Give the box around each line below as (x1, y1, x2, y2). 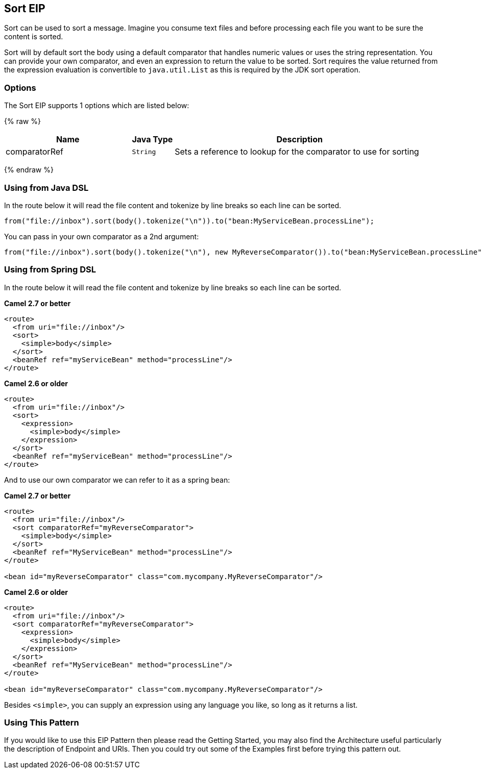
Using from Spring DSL (4, 264, 96, 275)
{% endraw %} (4, 165, 54, 174)
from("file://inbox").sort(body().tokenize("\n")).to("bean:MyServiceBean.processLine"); (4, 216, 374, 225)
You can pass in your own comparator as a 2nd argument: (4, 232, 199, 241)
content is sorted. (4, 32, 63, 41)
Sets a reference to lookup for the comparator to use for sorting (175, 146, 419, 157)
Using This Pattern (4, 717, 79, 728)
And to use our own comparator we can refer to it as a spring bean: (4, 475, 230, 484)
